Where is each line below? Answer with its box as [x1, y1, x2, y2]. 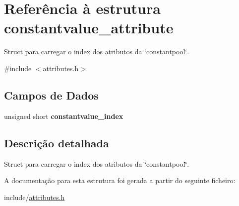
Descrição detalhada [4, 135, 109, 150]
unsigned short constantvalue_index [4, 110, 123, 121]
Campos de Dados [4, 87, 99, 103]
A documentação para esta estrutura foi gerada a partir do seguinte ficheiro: [4, 175, 236, 186]
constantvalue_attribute [4, 17, 174, 38]
